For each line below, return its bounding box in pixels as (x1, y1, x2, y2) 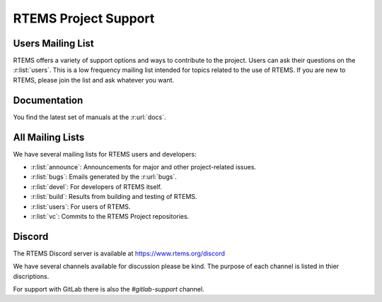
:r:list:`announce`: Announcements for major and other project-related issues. (30, 163, 257, 171)
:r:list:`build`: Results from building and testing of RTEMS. (30, 193, 197, 201)
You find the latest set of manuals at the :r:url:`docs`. (13, 113, 166, 121)
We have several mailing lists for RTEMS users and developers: (13, 150, 197, 158)
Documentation (13, 94, 83, 106)
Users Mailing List (13, 37, 95, 49)
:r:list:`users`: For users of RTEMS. (30, 202, 131, 211)
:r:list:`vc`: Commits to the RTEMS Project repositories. (30, 212, 190, 220)
